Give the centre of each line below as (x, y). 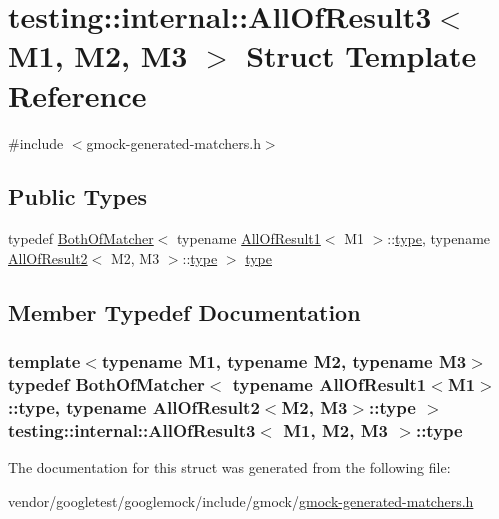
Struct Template (361, 55)
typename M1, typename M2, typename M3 (284, 361)
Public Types (78, 196)
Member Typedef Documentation (184, 311)
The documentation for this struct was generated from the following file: (229, 467)
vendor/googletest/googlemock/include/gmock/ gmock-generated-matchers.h (241, 500)
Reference (77, 94)
